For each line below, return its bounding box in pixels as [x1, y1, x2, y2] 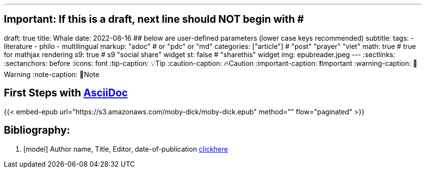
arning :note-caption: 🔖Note [4, 70, 99, 78]
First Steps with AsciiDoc [4, 87, 128, 99]
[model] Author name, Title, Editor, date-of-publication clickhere [23, 144, 228, 153]
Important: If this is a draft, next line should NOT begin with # [4, 13, 304, 26]
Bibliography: [4, 124, 70, 137]
